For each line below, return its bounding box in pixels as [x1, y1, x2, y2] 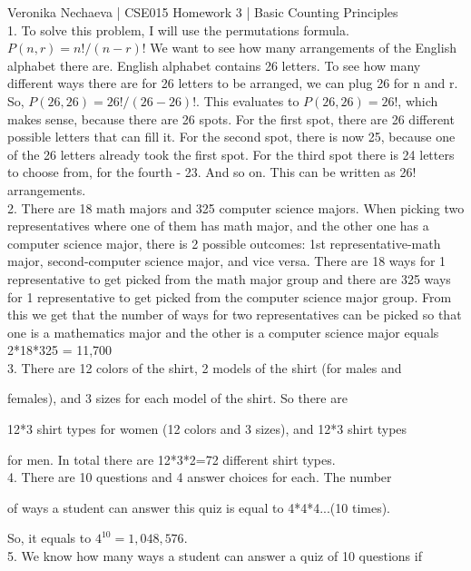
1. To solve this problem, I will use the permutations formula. [7, 20, 349, 39]
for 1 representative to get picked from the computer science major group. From [7, 287, 452, 306]
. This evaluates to [196, 91, 299, 110]
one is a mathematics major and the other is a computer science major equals [7, 322, 439, 341]
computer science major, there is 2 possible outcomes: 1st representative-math [7, 233, 441, 252]
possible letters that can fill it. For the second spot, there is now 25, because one [7, 127, 456, 146]
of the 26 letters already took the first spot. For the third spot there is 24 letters [7, 144, 455, 163]
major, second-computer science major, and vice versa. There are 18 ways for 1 [7, 251, 446, 271]
